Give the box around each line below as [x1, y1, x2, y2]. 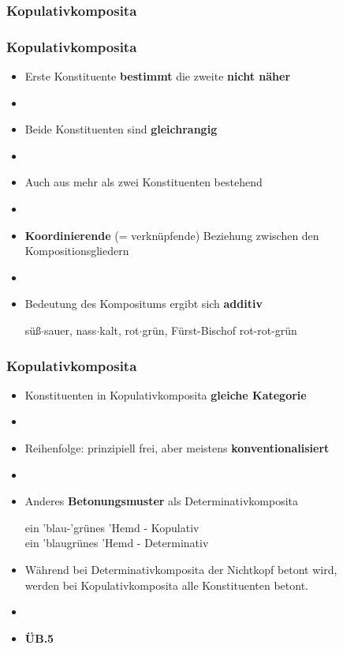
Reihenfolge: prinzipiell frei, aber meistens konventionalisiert [24, 440, 330, 456]
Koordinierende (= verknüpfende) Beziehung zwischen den [24, 227, 319, 243]
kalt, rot [99, 322, 140, 338]
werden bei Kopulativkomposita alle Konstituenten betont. [24, 576, 308, 593]
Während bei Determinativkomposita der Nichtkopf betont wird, [24, 561, 337, 577]
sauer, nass [44, 322, 97, 338]
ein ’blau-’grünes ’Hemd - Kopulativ [24, 519, 199, 535]
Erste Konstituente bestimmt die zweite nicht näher [24, 68, 291, 84]
